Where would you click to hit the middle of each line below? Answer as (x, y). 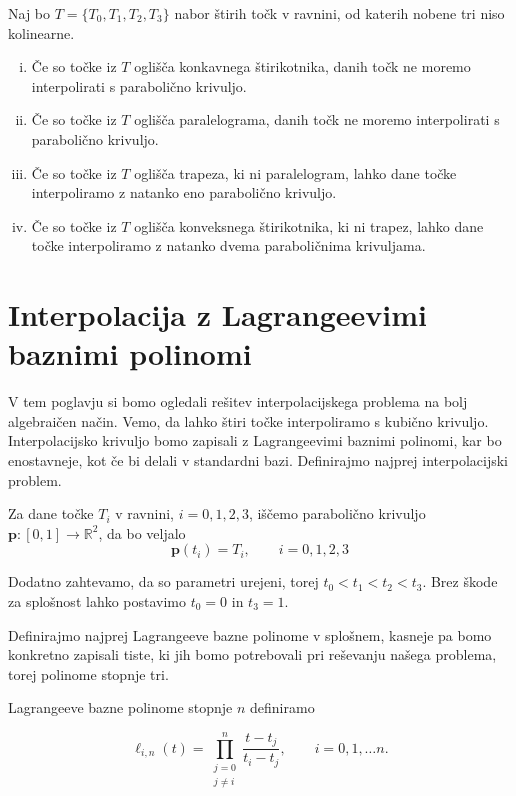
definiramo (282, 707)
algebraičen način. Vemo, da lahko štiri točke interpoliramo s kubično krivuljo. (248, 420)
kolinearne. (41, 32)
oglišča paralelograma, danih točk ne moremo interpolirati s (317, 119)
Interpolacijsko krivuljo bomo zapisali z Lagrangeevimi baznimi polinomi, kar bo (255, 440)
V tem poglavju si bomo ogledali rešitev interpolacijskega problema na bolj (238, 401)
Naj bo (29, 13)
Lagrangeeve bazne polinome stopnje (120, 707)
